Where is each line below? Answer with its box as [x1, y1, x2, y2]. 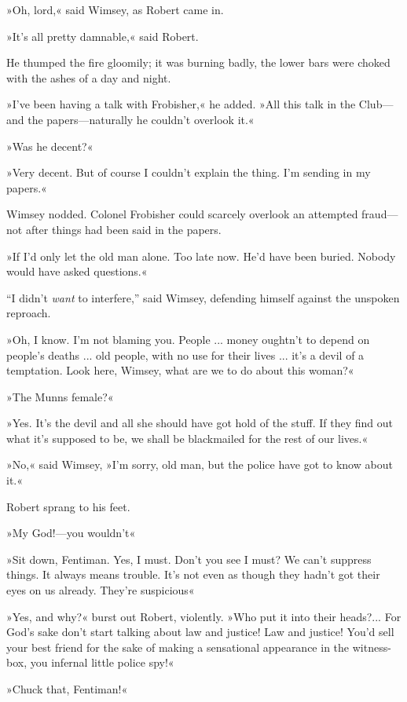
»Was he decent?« [6, 137, 93, 154]
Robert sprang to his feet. [6, 498, 130, 514]
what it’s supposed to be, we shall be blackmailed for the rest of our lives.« [6, 430, 368, 446]
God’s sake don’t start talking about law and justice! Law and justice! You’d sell [6, 623, 394, 640]
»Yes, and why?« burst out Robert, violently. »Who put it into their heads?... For [6, 608, 401, 624]
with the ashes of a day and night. [6, 69, 171, 86]
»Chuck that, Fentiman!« [6, 681, 128, 697]
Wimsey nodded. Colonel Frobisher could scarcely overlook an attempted [6, 206, 358, 222]
